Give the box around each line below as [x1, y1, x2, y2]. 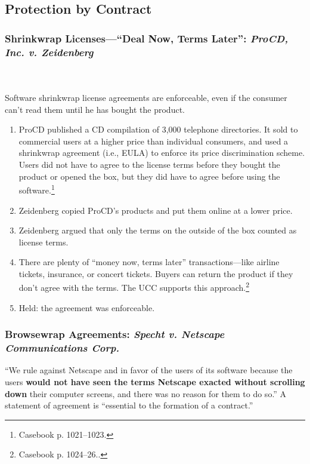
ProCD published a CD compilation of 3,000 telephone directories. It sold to [18, 123, 298, 136]
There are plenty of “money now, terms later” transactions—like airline [18, 256, 280, 268]
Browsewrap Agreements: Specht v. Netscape [5, 327, 225, 342]
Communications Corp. [5, 340, 120, 355]
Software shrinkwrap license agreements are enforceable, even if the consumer [5, 91, 287, 104]
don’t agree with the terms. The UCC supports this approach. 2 [18, 279, 250, 294]
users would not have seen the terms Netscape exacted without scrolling [5, 376, 305, 388]
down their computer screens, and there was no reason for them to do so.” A [5, 387, 287, 400]
